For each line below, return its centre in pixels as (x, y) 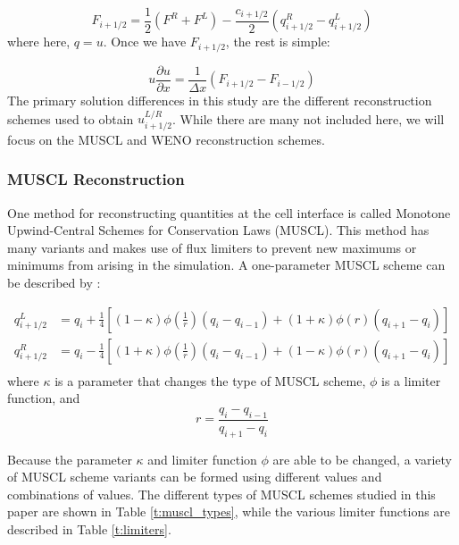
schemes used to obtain (71, 118)
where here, (39, 42)
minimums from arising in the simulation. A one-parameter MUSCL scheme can (226, 265)
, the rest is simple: (278, 42)
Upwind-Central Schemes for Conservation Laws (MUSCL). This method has (218, 230)
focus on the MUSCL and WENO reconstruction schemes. (166, 139)
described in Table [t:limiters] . (89, 528)
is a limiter (411, 380)
